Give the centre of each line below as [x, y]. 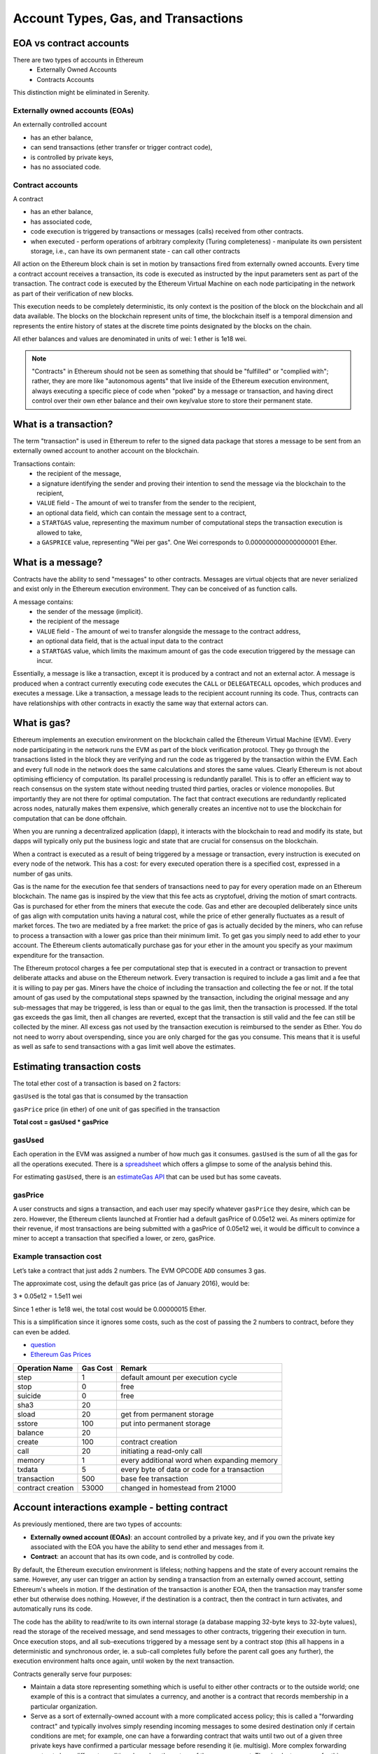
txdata [28, 1469]
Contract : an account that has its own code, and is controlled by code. [132, 1557]
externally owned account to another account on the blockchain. [106, 451]
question [43, 1344]
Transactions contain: [44, 464]
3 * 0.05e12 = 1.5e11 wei [48, 1296]
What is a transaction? [63, 424]
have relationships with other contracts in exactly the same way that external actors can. [141, 703]
